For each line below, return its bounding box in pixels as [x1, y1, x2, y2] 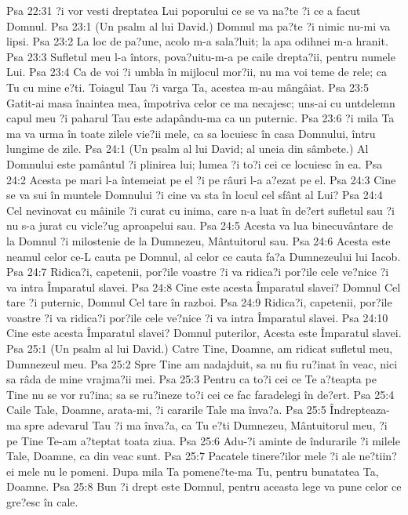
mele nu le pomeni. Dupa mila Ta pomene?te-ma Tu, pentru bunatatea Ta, [17, 462, 379, 479]
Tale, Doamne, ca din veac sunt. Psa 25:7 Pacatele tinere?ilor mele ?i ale [6, 448, 355, 464]
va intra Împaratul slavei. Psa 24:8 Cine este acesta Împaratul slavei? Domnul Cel [6, 278, 401, 295]
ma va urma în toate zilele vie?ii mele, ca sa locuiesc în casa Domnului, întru [6, 125, 376, 141]
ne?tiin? [359, 448, 397, 464]
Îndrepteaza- [330, 401, 391, 418]
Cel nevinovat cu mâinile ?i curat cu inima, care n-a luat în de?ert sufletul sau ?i [6, 201, 395, 218]
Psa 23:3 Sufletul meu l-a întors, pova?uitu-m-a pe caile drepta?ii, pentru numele [6, 48, 395, 64]
